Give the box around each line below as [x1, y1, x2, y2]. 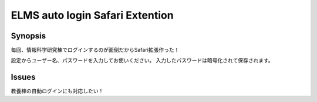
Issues [11, 72, 36, 82]
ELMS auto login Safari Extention [11, 9, 174, 22]
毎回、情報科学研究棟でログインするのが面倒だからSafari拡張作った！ [11, 47, 180, 54]
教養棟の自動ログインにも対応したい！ [11, 87, 104, 94]
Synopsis [11, 31, 46, 41]
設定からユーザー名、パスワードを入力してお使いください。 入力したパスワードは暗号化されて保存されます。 [11, 57, 274, 64]
